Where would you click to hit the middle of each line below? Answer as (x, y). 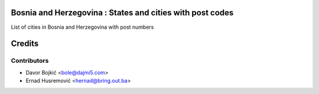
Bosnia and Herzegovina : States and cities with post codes (122, 13)
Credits (25, 44)
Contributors (30, 61)
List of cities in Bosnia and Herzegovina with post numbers (82, 27)
